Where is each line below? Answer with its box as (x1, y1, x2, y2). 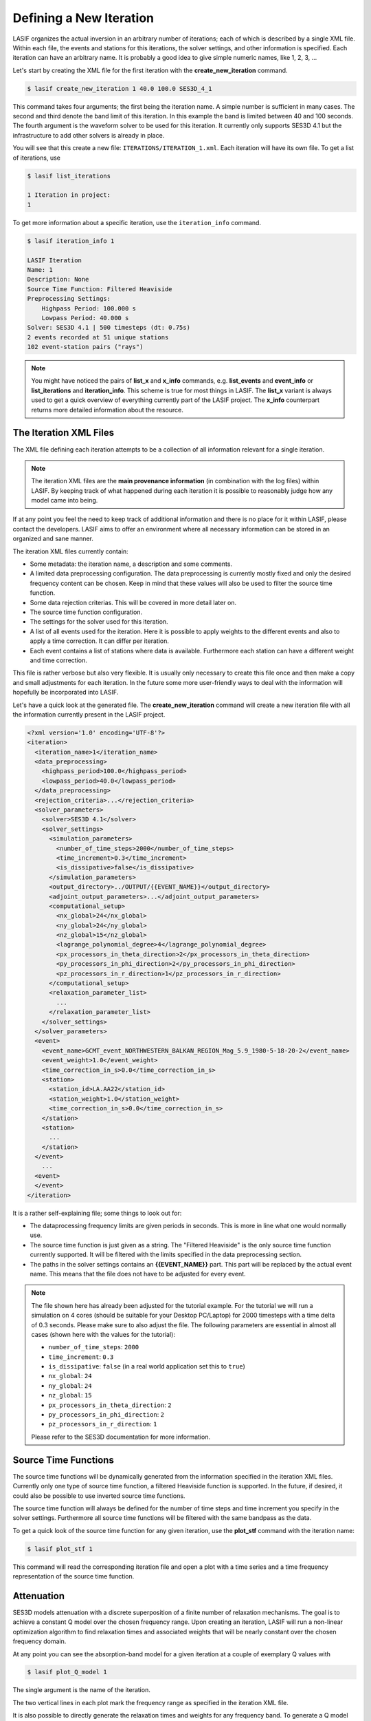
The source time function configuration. (30, 608, 143, 616)
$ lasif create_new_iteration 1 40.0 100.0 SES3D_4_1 (27, 85, 212, 92)
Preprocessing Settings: (27, 295, 111, 303)
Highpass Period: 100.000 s (41, 304, 137, 313)
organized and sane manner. (12, 534, 94, 543)
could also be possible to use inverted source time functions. (12, 1491, 185, 1500)
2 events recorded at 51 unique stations (27, 333, 169, 341)
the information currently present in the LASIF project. (12, 710, 166, 719)
